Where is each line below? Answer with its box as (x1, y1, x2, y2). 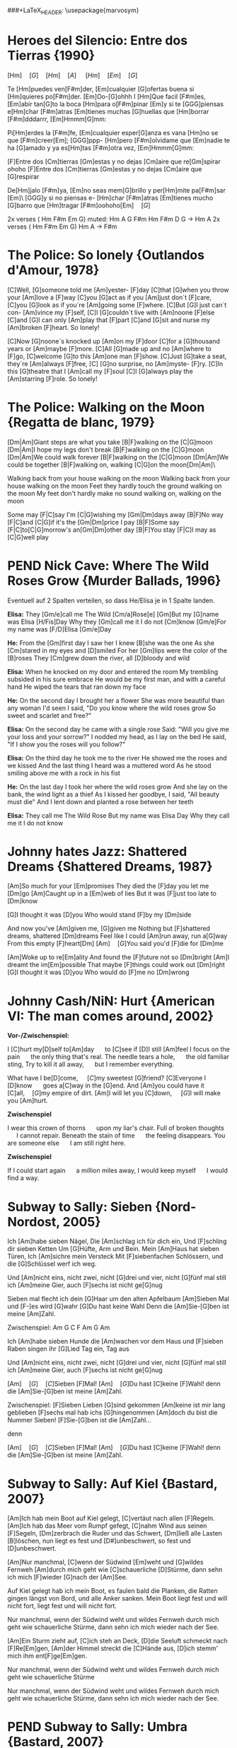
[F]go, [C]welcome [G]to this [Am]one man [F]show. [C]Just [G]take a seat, (7, 352, 227, 360)
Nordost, (7, 1213, 60, 1230)
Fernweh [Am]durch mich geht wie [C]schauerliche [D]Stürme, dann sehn (7, 1565, 223, 1574)
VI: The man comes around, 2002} (7, 1008, 214, 1024)
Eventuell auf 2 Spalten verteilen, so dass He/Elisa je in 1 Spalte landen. (7, 596, 215, 605)
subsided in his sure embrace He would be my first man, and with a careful (7, 675, 226, 683)
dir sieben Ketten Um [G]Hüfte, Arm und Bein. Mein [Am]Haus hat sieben (7, 1245, 220, 1253)
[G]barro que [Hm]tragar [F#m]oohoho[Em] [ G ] (7, 201, 151, 210)
